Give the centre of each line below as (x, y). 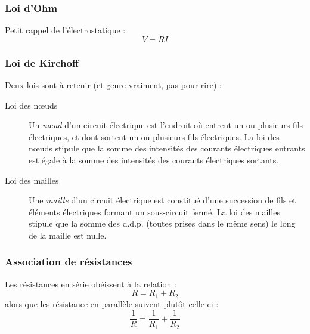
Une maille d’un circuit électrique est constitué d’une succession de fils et (162, 200)
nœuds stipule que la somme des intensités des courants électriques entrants (167, 148)
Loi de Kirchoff (42, 62)
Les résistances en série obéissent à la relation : (91, 284)
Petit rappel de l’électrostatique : (65, 30)
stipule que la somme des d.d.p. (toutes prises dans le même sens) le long (162, 223)
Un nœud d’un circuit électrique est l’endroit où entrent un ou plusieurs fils (166, 125)
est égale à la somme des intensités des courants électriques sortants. (154, 160)
